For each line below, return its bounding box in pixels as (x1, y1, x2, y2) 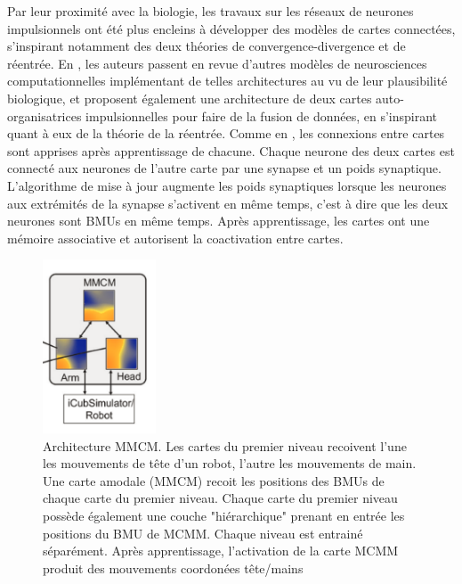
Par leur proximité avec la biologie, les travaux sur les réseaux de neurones (7, 2, 414, 20)
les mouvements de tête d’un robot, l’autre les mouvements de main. (43, 454, 417, 473)
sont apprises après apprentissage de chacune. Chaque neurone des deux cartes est (7, 141, 455, 160)
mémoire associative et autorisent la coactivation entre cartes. (7, 228, 344, 247)
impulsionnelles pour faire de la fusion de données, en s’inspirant (85, 106, 438, 125)
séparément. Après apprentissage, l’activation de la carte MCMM (43, 541, 399, 560)
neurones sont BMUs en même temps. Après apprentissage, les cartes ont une (7, 211, 430, 230)
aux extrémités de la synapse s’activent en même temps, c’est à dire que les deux (7, 193, 449, 212)
